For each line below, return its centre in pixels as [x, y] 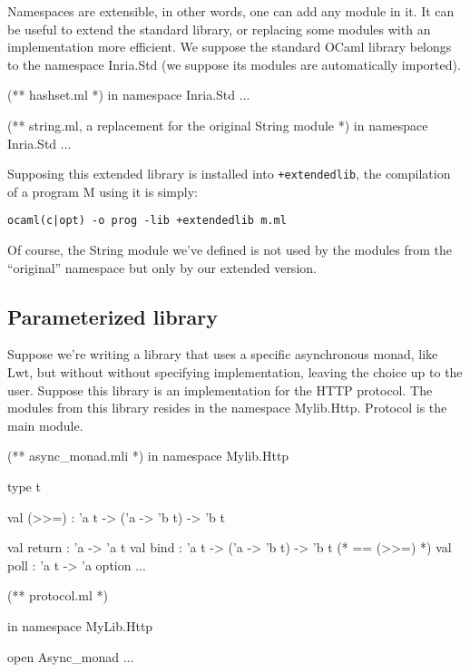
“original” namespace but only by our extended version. [162, 267]
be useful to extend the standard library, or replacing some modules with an [219, 29]
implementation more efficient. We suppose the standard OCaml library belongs [230, 47]
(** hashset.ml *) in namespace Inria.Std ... [129, 95]
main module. [45, 425]
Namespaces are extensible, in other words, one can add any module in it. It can [231, 11]
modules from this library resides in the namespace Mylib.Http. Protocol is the [227, 408]
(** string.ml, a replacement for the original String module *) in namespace [218, 125]
